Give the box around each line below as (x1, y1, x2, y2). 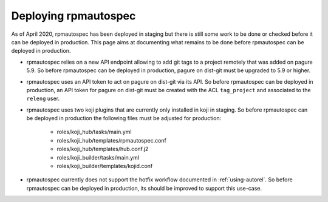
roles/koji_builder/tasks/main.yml (56, 153, 140, 161)
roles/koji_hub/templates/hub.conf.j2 (56, 146, 149, 153)
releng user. (26, 95, 60, 103)
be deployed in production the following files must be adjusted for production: (26, 115, 222, 122)
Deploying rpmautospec (11, 9, 136, 22)
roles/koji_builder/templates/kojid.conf (56, 163, 153, 170)
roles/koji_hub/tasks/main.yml (56, 128, 132, 136)
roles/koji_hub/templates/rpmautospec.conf (56, 136, 167, 144)
